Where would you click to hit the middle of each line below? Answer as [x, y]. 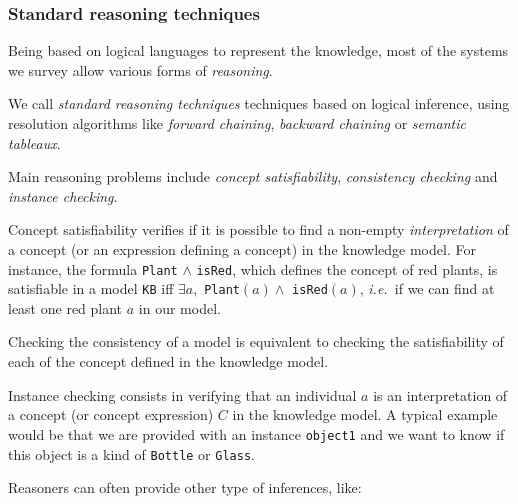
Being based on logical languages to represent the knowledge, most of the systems [258, 50]
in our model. [179, 307]
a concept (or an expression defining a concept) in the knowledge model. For [242, 248]
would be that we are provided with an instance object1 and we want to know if [256, 433]
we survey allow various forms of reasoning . [140, 69]
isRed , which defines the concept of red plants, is [347, 268]
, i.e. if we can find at [427, 288]
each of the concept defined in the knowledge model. [168, 361]
